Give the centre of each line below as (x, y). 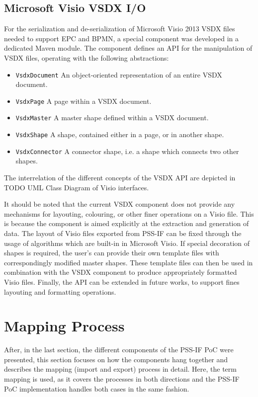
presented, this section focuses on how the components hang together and (116, 359)
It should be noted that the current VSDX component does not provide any (120, 204)
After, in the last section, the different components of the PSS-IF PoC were (119, 350)
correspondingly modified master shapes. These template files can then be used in (129, 262)
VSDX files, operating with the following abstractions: (86, 57)
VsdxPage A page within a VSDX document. (84, 101)
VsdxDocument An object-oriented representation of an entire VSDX (119, 74)
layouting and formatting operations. (60, 291)
